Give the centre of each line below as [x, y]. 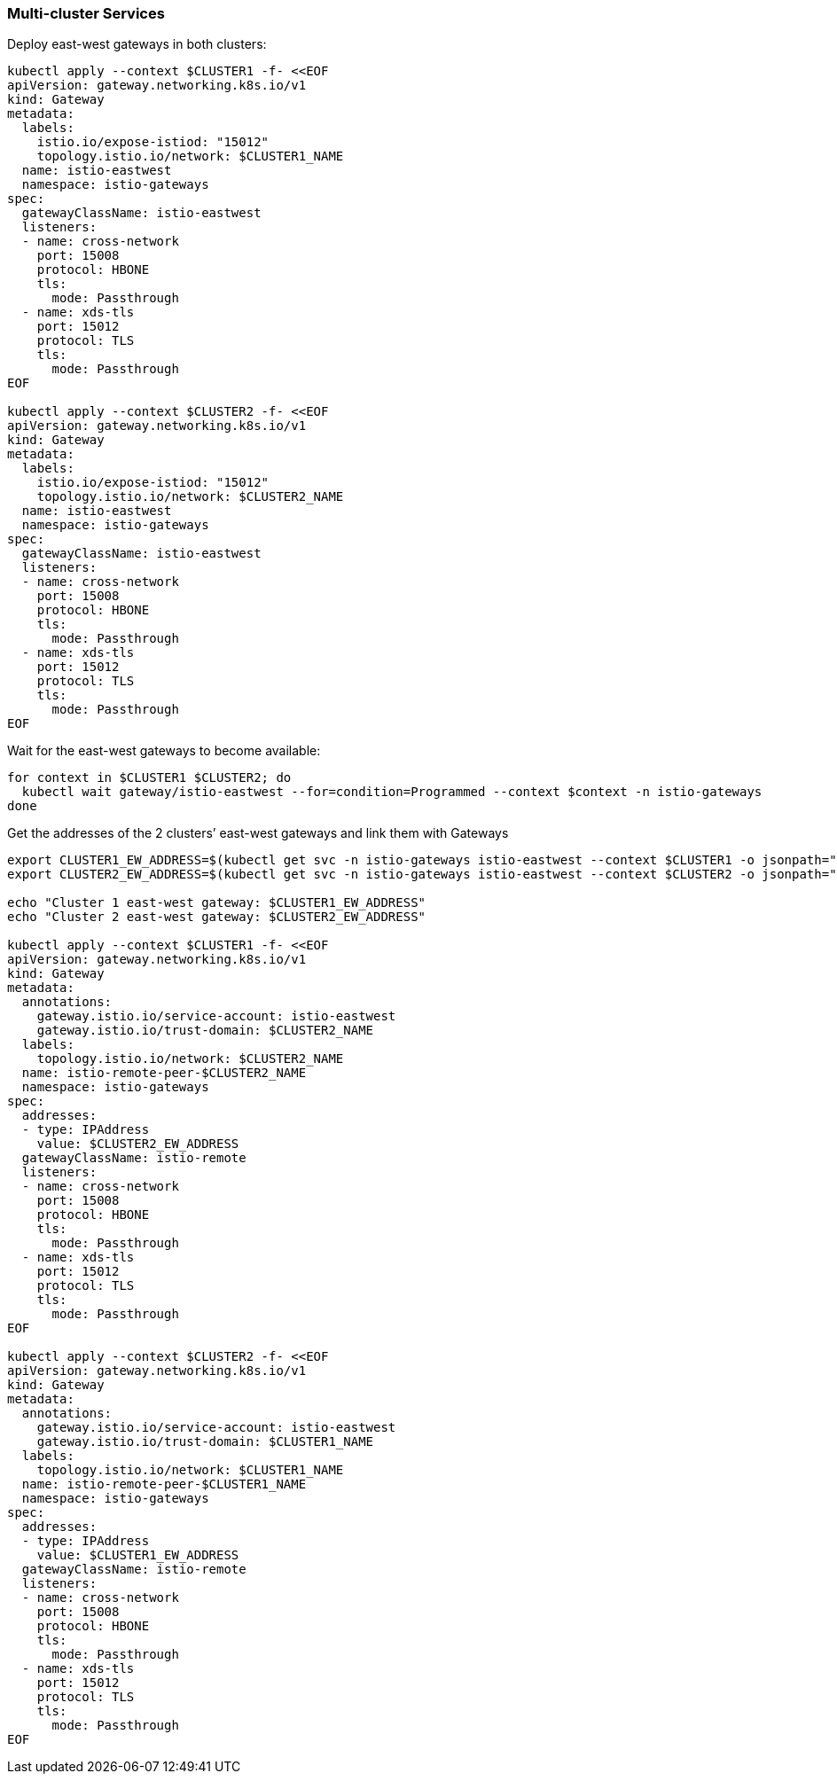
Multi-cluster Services [86, 13]
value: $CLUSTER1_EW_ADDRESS [138, 1555]
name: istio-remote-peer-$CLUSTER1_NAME [164, 1484]
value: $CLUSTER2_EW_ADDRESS [138, 1144]
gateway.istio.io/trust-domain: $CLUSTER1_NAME [205, 1442]
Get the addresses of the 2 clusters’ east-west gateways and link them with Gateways [258, 833]
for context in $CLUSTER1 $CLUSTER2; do [149, 778]
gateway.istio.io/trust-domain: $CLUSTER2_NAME [205, 1031]
